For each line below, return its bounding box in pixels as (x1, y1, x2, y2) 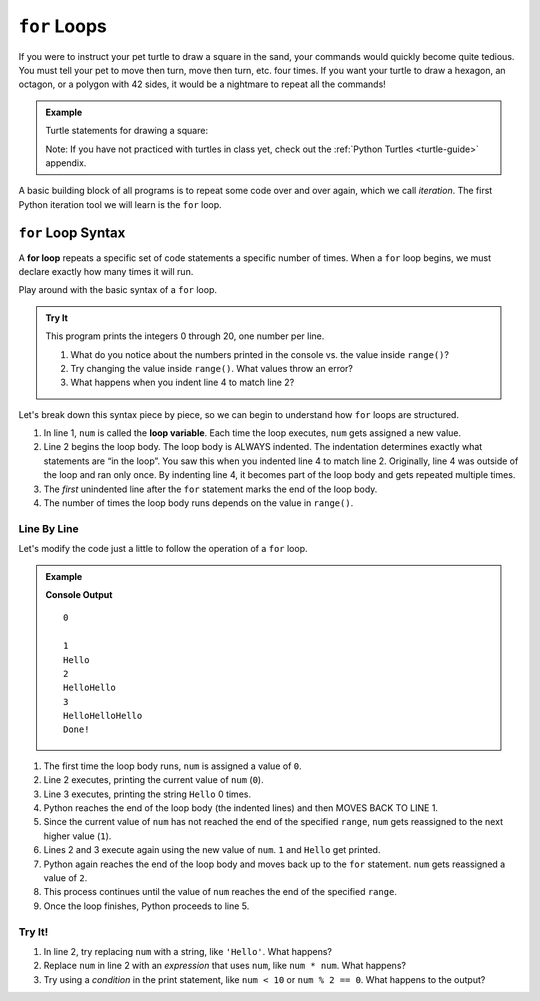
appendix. (45, 156, 87, 169)
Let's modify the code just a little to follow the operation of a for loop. (18, 543, 309, 555)
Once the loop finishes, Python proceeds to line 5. (43, 900, 250, 912)
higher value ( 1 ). (43, 830, 112, 842)
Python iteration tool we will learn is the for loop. (18, 198, 222, 210)
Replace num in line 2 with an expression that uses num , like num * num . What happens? (43, 960, 407, 972)
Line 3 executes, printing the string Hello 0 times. (43, 788, 252, 800)
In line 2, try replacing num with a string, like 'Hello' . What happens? (43, 945, 332, 957)
